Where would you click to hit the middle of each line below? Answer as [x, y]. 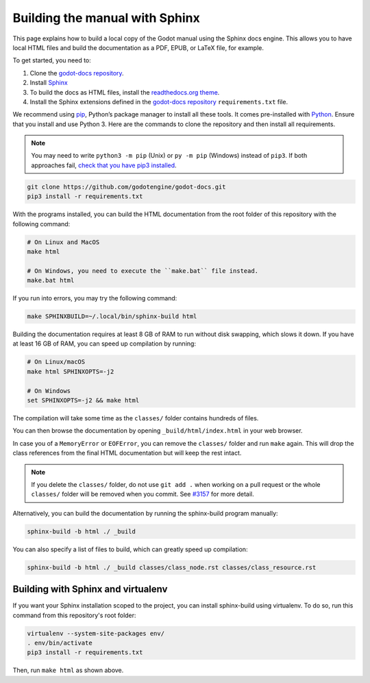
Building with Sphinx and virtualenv [90, 589]
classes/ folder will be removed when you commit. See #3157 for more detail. [143, 494]
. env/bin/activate [60, 643]
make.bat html [51, 280]
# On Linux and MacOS [63, 242]
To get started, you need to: [52, 60]
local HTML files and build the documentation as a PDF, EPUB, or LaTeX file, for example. [138, 47]
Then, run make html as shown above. [68, 670]
